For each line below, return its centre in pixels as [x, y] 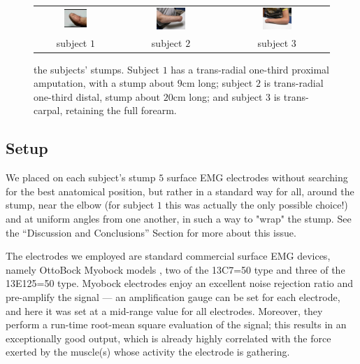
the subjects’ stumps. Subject [96, 69]
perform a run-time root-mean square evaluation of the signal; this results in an [176, 324]
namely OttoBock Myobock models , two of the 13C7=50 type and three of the [175, 269]
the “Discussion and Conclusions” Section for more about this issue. [151, 232]
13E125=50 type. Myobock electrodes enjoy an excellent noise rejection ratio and [180, 283]
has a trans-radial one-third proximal [250, 69]
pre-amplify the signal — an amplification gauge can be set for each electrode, [173, 296]
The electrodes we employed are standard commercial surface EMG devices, [168, 256]
